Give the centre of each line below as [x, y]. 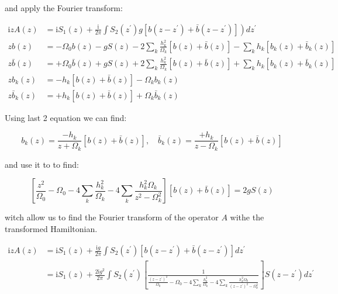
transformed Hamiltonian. [51, 229]
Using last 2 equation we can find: [66, 117]
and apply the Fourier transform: [64, 8]
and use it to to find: [42, 164]
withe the [247, 217]
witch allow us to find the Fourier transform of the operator [112, 217]
